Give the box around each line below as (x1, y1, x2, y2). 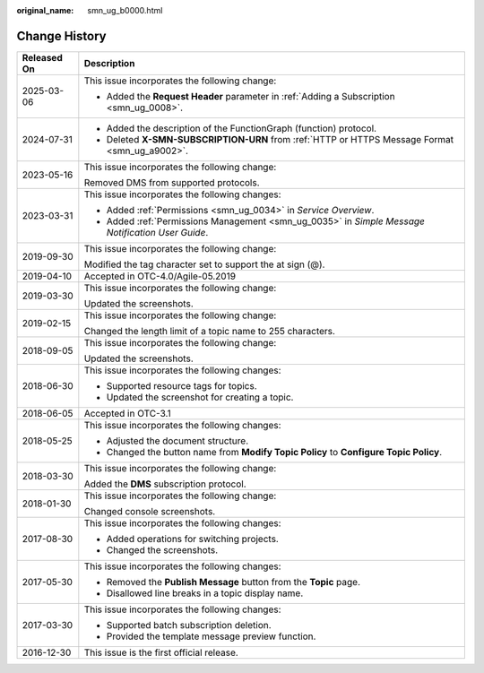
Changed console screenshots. (83, 505, 216, 517)
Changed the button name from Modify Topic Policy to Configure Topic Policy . (106, 445, 443, 458)
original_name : (16, 5, 74, 15)
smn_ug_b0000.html (87, 5, 163, 15)
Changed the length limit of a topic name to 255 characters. (83, 324, 336, 337)
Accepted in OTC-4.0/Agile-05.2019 (83, 270, 237, 282)
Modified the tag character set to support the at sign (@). (83, 258, 325, 271)
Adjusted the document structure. (106, 435, 249, 447)
